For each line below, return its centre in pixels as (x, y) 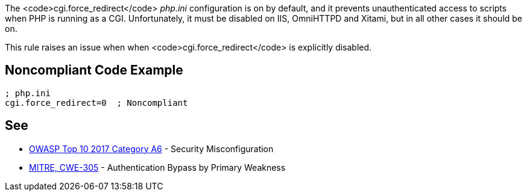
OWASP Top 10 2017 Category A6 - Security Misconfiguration (151, 149)
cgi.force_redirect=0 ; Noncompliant (96, 103)
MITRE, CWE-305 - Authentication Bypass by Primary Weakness (157, 167)
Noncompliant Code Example (94, 70)
